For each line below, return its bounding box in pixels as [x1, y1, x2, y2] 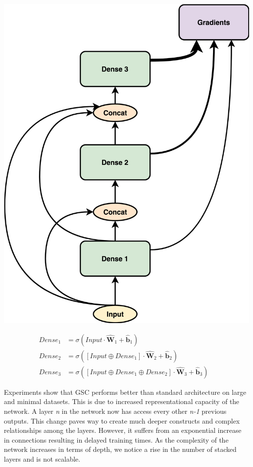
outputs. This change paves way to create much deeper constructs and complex [4, 415, 240, 426]
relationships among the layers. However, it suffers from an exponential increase [4, 425, 241, 435]
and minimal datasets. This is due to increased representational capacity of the [4, 396, 239, 406]
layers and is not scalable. [4, 453, 80, 464]
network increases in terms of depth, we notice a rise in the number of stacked [4, 444, 237, 454]
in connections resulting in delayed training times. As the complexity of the [4, 434, 229, 445]
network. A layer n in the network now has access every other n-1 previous [4, 406, 227, 416]
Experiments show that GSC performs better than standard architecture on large [4, 386, 246, 397]
